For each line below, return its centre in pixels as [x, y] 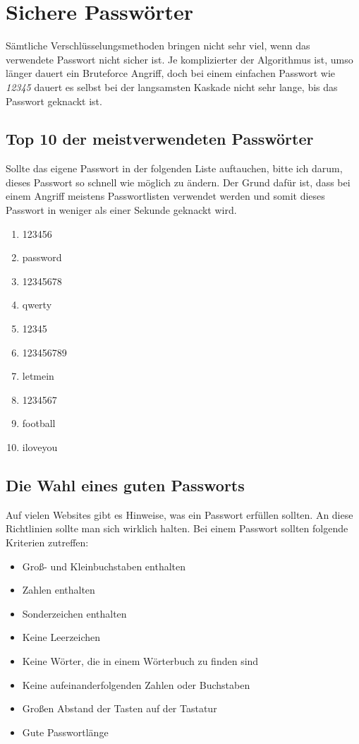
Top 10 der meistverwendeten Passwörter [160, 139]
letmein [38, 376]
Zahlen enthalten [59, 590]
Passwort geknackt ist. [54, 101]
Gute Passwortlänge [65, 732]
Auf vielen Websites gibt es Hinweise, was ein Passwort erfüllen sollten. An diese [179, 514]
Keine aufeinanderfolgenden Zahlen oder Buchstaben [136, 684]
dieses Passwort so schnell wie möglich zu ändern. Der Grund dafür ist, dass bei [178, 182]
